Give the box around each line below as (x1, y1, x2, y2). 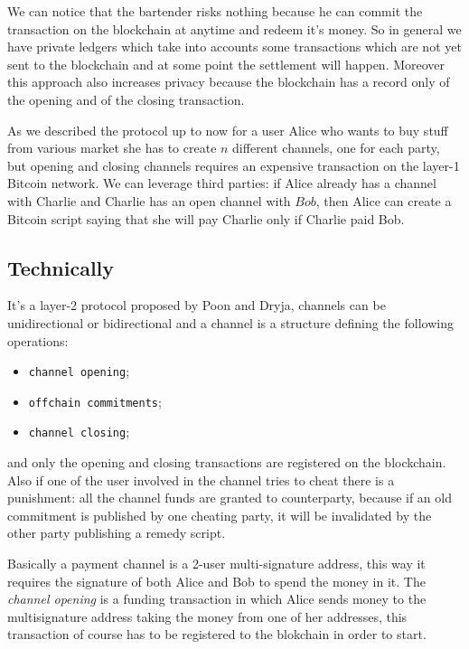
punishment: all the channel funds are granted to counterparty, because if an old (7, 488, 452, 507)
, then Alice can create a (315, 191, 452, 210)
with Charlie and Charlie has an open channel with (7, 191, 291, 210)
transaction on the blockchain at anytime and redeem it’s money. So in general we (7, 19, 462, 38)
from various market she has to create (7, 138, 217, 157)
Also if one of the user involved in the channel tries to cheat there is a (7, 470, 395, 489)
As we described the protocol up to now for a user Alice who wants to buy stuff (7, 120, 448, 139)
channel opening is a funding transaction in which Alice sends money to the (7, 589, 427, 608)
